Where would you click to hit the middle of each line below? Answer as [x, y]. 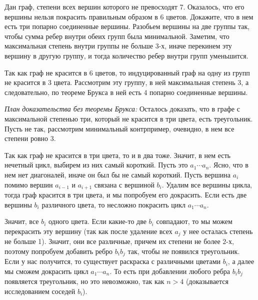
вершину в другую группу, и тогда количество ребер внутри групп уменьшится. [126, 55]
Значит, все [22, 221]
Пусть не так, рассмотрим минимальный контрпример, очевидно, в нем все [119, 128]
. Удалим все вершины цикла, [207, 184]
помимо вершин [29, 184]
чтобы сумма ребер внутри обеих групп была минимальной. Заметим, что [117, 36]
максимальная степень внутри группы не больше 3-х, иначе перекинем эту [118, 46]
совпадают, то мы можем [194, 221]
